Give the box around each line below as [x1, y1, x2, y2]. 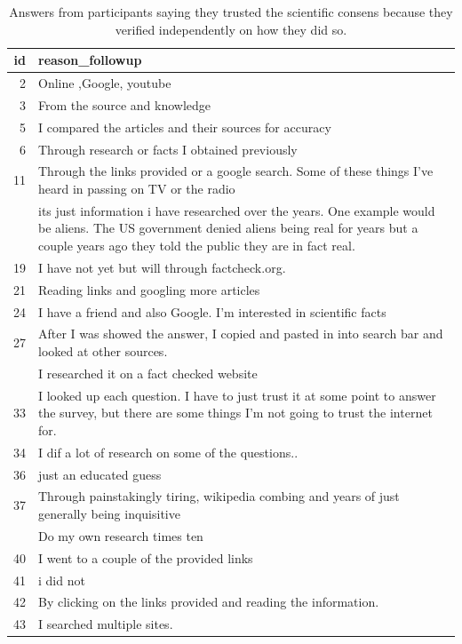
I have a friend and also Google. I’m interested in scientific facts [38, 302, 386, 321]
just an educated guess [38, 465, 162, 483]
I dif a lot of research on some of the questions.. [38, 442, 299, 461]
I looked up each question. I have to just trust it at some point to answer [38, 386, 436, 404]
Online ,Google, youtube [38, 74, 171, 92]
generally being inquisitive [38, 505, 180, 522]
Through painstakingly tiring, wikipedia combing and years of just [38, 487, 400, 505]
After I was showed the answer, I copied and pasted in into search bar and [38, 324, 443, 343]
